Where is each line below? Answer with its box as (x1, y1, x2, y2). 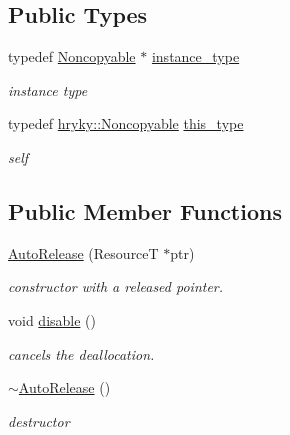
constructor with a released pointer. (8, 276, 224, 297)
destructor (8, 410, 70, 431)
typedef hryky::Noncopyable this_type (8, 113, 244, 134)
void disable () (8, 309, 96, 330)
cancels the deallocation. (8, 343, 155, 364)
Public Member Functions (8, 195, 282, 226)
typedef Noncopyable (8, 46, 136, 67)
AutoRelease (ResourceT (8, 242, 159, 263)
